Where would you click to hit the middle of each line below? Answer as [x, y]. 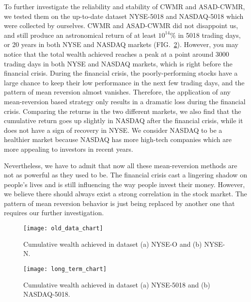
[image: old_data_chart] [63, 229]
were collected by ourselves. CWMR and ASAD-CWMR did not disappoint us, [121, 25]
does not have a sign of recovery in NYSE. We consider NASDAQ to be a [113, 130]
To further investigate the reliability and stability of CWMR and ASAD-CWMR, [125, 6]
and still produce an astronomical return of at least [80, 35]
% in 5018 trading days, [205, 35]
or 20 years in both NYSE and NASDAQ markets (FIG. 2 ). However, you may [121, 44]
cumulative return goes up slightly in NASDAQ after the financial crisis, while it [124, 120]
